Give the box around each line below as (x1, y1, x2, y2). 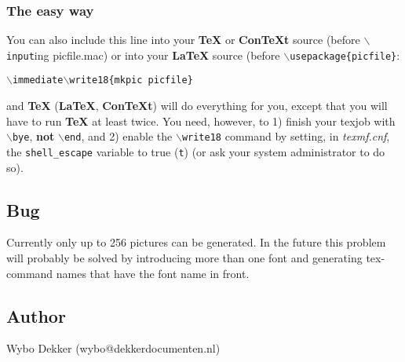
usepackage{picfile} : (290, 46, 400, 63)
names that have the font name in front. (56, 265, 250, 281)
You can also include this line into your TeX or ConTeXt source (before (6, 31, 360, 48)
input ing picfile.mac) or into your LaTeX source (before (6, 46, 280, 63)
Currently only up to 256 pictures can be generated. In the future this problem (6, 234, 386, 250)
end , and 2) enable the (64, 128, 173, 144)
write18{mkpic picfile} (69, 75, 193, 86)
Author (6, 303, 66, 327)
